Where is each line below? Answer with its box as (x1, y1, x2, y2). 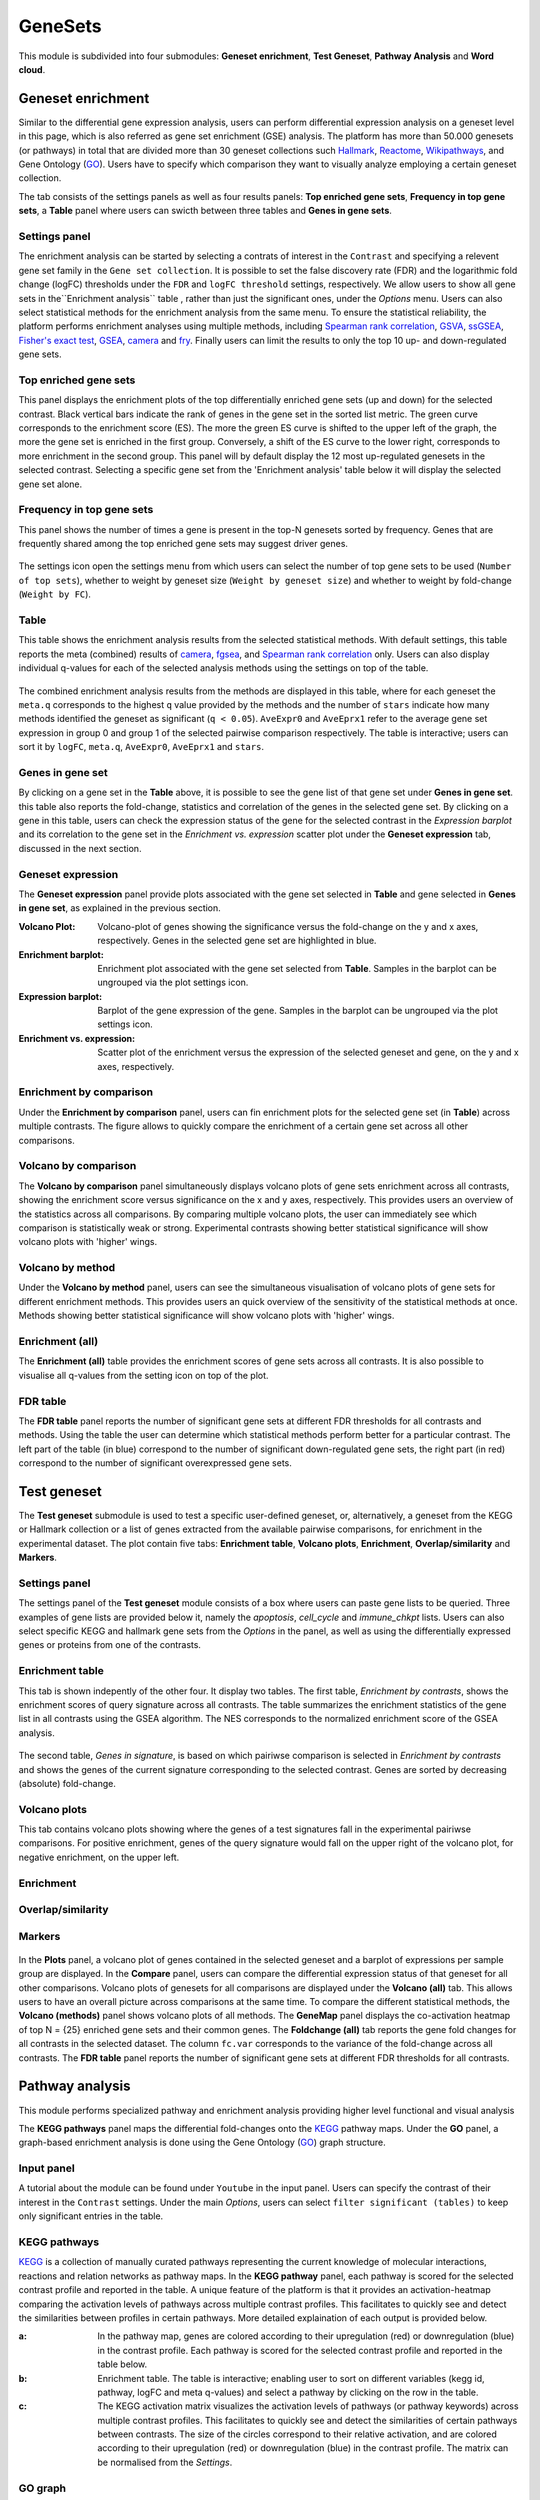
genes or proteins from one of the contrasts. (18, 1639, 202, 1651)
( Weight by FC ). (18, 588, 92, 600)
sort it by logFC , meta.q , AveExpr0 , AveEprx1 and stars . (18, 741, 265, 753)
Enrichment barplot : (18, 948, 104, 960)
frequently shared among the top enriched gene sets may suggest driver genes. (18, 538, 349, 550)
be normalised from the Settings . (97, 2456, 233, 2468)
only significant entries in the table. (18, 2210, 164, 2222)
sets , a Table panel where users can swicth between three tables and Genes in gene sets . (18, 205, 392, 217)
